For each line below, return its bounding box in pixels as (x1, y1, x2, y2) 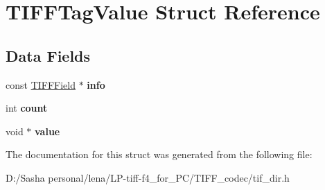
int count (6, 101, 48, 115)
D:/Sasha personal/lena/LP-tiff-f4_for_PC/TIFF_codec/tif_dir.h (6, 170, 290, 184)
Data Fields (6, 44, 91, 66)
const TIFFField (6, 77, 76, 92)
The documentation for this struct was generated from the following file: (6, 147, 313, 162)
